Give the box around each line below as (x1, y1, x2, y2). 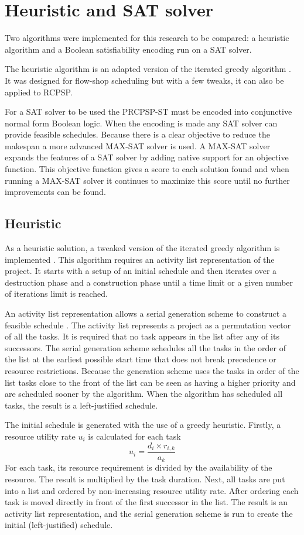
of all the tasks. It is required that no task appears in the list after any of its (5, 330, 279, 342)
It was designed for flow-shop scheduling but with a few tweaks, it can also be (5, 74, 284, 86)
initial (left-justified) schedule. (5, 519, 113, 531)
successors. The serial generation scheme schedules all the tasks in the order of (5, 341, 286, 354)
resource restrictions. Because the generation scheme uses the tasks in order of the (5, 364, 299, 376)
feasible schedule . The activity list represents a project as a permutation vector (5, 318, 291, 331)
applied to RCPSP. (5, 85, 73, 98)
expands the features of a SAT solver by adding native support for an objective (5, 151, 289, 163)
